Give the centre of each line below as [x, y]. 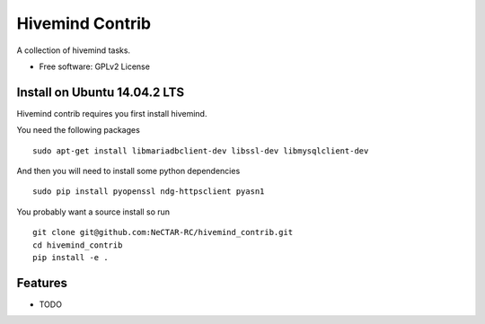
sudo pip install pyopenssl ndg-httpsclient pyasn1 [149, 192]
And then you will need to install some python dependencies [128, 171]
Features [42, 283]
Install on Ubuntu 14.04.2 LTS [100, 92]
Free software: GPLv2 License [94, 66]
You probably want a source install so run [93, 212]
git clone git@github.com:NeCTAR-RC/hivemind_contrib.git [163, 232]
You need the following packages [79, 130]
